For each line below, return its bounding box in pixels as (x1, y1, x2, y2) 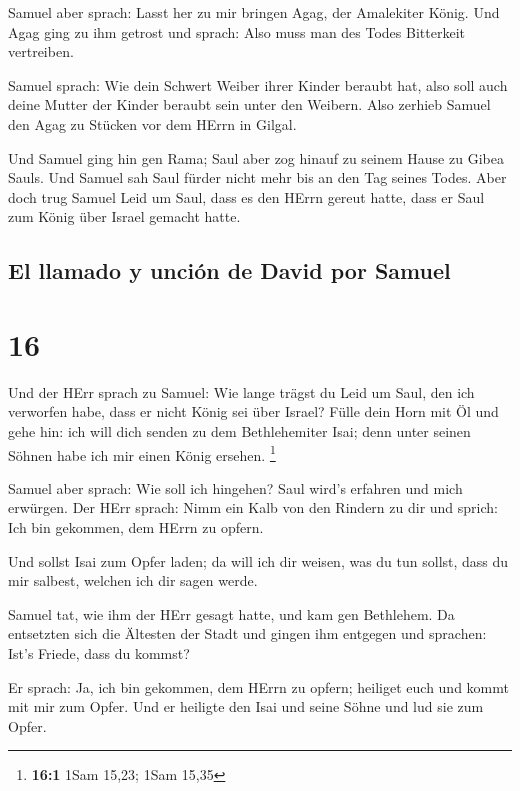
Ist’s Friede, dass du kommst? (8, 643, 190, 664)
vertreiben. (8, 41, 74, 62)
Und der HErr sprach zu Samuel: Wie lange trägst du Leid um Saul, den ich (8, 381, 475, 402)
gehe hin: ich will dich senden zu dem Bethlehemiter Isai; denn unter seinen (8, 421, 471, 442)
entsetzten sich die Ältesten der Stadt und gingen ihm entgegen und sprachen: (8, 623, 487, 644)
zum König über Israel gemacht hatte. (8, 206, 241, 227)
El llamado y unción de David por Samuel (8, 255, 451, 286)
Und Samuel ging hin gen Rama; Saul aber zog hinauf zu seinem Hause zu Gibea (8, 147, 504, 168)
